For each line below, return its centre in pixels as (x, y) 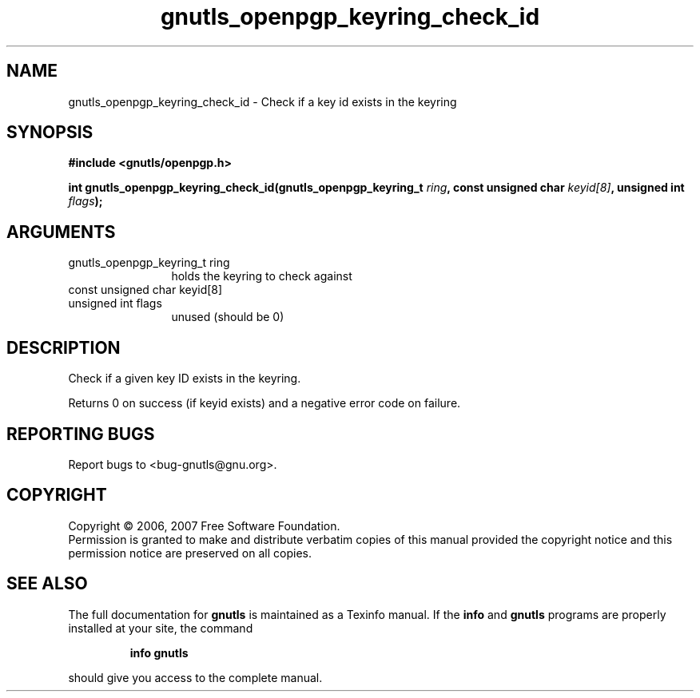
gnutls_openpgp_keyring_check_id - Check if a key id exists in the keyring (262, 101)
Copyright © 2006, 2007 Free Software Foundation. (204, 525)
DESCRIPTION (64, 347)
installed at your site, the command (161, 628)
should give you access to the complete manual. (195, 677)
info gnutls (159, 652)
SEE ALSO (47, 584)
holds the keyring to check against (262, 276)
